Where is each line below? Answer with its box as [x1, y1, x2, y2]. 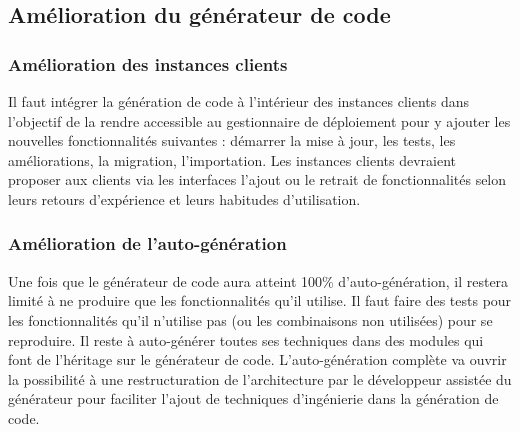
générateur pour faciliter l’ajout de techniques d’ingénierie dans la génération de [8, 388, 499, 409]
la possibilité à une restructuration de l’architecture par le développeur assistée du [8, 368, 512, 389]
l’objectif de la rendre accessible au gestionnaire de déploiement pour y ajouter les [8, 110, 511, 131]
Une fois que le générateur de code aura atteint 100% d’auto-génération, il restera [8, 270, 509, 291]
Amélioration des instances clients [8, 51, 288, 76]
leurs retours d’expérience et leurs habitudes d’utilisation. [8, 188, 361, 209]
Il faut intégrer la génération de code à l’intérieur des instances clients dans [8, 91, 470, 111]
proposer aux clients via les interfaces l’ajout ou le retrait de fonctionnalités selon [8, 169, 507, 190]
